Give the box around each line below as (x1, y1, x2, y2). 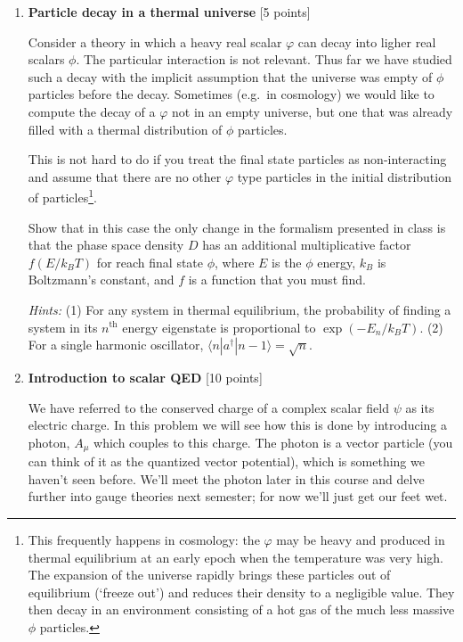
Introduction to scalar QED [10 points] (28, 367, 263, 386)
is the (272, 252, 302, 271)
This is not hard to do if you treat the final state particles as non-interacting (28, 150, 447, 169)
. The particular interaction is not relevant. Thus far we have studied (76, 50, 452, 69)
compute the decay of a (28, 102, 156, 120)
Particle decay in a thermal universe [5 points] (28, 3, 311, 21)
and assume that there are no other (28, 167, 222, 185)
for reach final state (96, 252, 204, 271)
